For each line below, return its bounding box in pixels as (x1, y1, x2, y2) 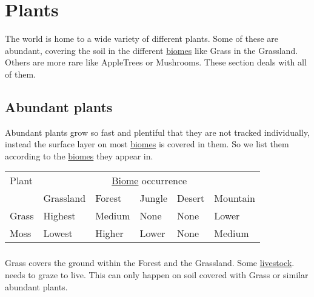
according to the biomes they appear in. (5, 149, 153, 162)
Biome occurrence (112, 173, 187, 188)
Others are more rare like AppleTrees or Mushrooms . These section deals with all (5, 56, 307, 68)
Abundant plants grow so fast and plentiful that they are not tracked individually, (5, 125, 310, 138)
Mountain (214, 191, 255, 205)
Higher (95, 226, 124, 241)
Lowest (43, 226, 73, 241)
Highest (43, 209, 76, 223)
